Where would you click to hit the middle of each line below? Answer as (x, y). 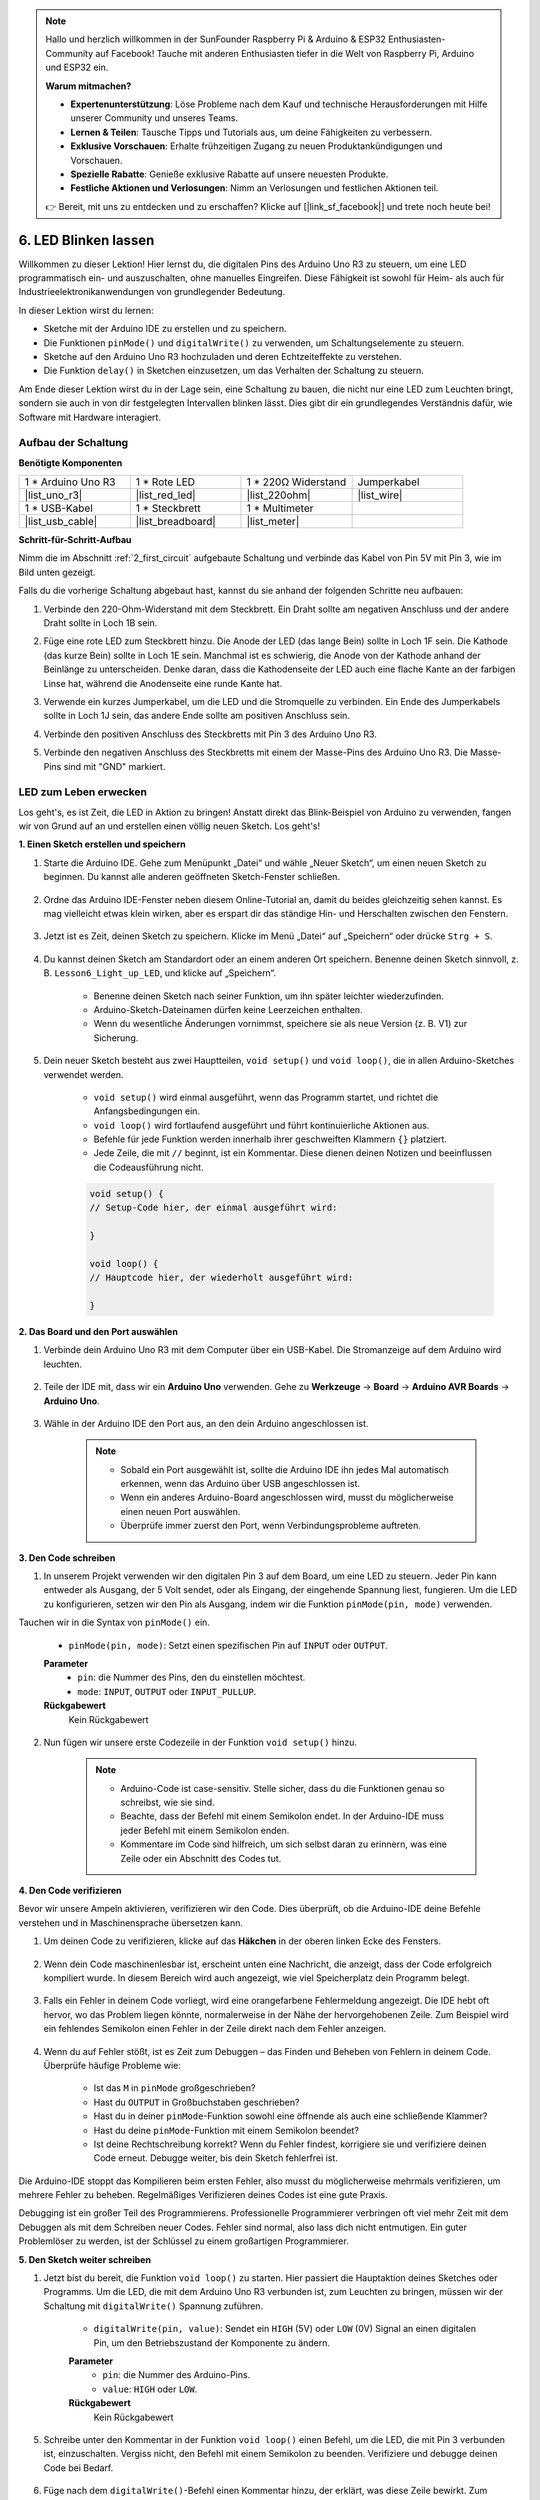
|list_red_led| (165, 495)
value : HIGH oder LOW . (150, 2389)
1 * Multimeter (280, 508)
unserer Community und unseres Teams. (154, 118)
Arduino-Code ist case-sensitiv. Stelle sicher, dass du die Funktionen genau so (282, 1788)
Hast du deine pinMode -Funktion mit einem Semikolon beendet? (226, 2130)
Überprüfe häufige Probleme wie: (112, 2065)
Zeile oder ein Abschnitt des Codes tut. (201, 1858)
